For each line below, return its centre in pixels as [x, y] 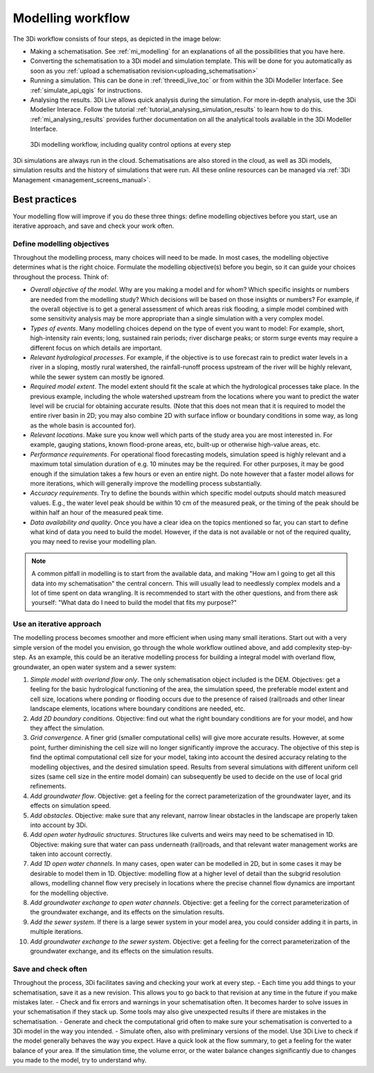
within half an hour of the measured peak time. [97, 513]
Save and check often [50, 968]
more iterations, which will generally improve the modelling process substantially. [146, 484]
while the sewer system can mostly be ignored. [98, 377]
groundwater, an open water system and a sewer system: [95, 667]
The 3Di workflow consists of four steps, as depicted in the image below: [117, 39]
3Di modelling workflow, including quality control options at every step [131, 145]
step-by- [340, 647]
